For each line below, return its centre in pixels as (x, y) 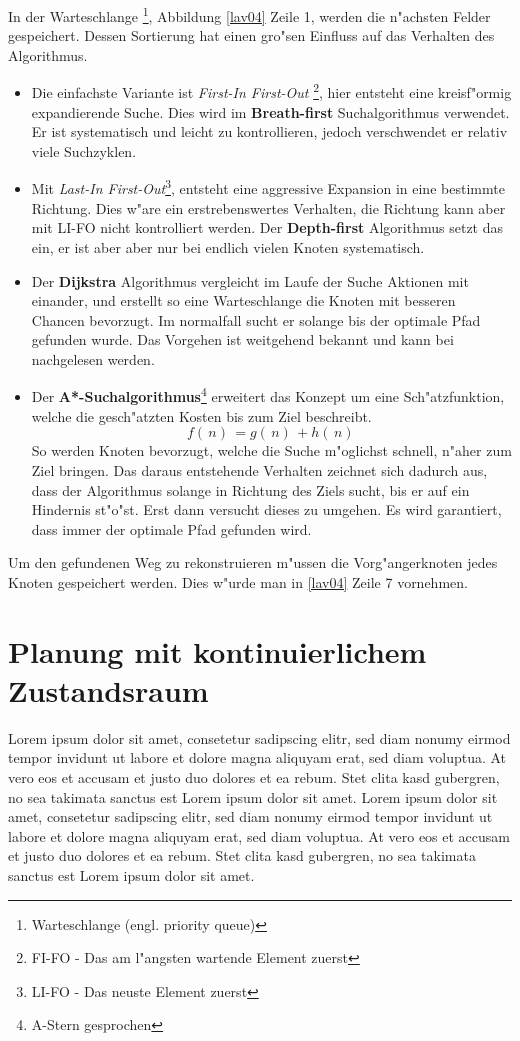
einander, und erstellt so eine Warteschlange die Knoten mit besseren (243, 300)
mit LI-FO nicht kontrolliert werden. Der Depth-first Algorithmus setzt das (267, 227)
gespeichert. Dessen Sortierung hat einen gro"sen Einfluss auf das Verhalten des (251, 35)
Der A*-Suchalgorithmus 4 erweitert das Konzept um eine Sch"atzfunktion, (268, 395)
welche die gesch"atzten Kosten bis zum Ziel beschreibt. (201, 415)
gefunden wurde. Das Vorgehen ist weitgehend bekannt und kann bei (242, 339)
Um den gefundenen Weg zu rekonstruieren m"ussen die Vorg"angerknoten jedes (253, 562)
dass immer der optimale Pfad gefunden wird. (171, 528)
